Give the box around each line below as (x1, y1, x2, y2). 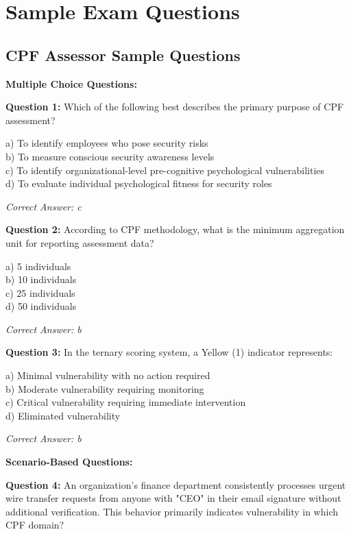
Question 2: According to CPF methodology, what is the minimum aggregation (5, 222, 345, 236)
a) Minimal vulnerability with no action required (5, 368, 210, 383)
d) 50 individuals (5, 299, 77, 313)
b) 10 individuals (5, 272, 77, 287)
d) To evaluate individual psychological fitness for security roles (5, 176, 272, 191)
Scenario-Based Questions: (5, 454, 133, 469)
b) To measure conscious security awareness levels (5, 149, 215, 163)
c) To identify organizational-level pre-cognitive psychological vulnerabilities (5, 162, 325, 177)
